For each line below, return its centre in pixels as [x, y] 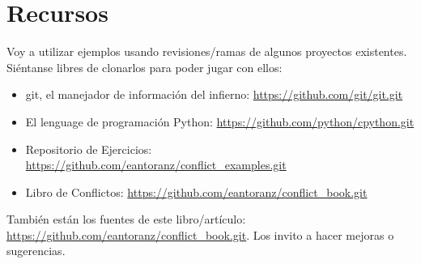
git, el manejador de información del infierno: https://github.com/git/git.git [214, 94]
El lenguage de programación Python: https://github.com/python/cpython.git [220, 121]
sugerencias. [36, 251]
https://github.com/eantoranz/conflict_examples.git [156, 165]
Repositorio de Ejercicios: [89, 149]
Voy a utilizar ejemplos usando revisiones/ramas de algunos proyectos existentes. [207, 51]
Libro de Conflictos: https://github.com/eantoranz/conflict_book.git [196, 192]
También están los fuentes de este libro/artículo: [126, 219]
